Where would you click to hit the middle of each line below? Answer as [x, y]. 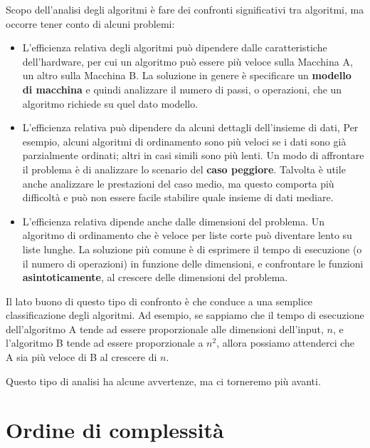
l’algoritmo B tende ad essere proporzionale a [105, 343]
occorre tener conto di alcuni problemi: [90, 23]
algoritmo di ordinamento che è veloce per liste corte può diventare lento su [187, 235]
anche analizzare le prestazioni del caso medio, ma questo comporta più [178, 183]
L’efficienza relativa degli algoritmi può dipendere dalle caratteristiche [175, 47]
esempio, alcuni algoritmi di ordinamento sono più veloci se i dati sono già [184, 141]
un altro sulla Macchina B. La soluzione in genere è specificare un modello [187, 75]
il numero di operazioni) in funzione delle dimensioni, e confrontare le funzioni [193, 263]
